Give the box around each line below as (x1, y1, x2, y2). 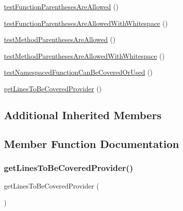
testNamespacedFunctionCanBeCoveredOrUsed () (4, 67, 153, 77)
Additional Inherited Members (4, 107, 162, 122)
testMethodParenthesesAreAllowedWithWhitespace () (4, 50, 165, 61)
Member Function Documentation (4, 136, 180, 151)
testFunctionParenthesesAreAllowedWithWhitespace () (4, 18, 168, 28)
